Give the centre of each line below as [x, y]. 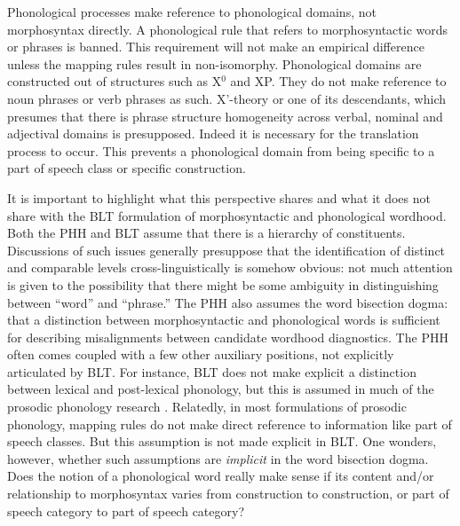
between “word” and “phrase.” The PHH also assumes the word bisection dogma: [228, 302]
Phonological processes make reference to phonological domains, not [192, 12]
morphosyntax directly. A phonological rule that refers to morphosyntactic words [228, 29]
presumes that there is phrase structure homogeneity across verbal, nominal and [225, 116]
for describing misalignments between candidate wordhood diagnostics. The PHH [228, 337]
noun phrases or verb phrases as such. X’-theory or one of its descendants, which [227, 98]
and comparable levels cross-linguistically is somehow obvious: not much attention [230, 267]
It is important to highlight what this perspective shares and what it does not [219, 197]
